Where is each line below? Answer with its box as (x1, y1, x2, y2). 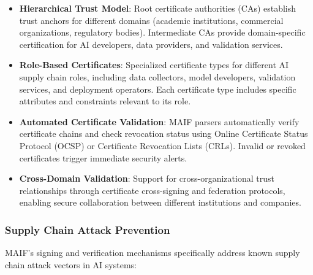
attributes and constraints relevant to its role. (19, 95, 191, 107)
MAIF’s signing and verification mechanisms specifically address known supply (5, 246, 300, 259)
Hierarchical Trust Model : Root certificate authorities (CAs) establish (19, 2, 296, 14)
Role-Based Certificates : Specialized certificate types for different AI (19, 58, 289, 71)
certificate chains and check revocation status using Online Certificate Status (19, 127, 308, 140)
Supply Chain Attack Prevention (5, 222, 170, 237)
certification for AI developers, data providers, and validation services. (19, 37, 283, 50)
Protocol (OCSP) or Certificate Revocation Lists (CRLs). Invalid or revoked (19, 139, 306, 152)
